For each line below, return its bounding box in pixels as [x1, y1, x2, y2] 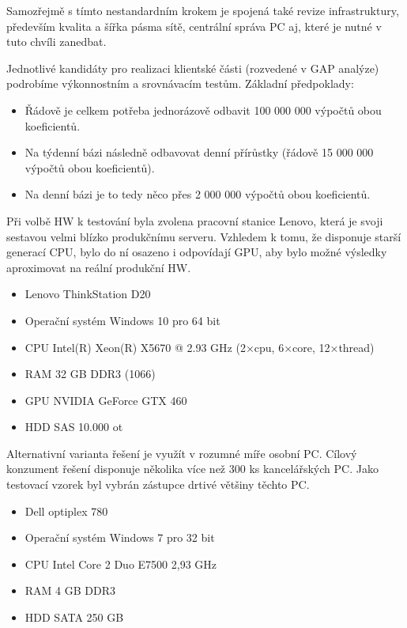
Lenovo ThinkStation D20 [24, 286, 151, 302]
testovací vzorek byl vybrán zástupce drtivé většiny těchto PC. [6, 476, 310, 493]
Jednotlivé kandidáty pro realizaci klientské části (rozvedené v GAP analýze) [6, 59, 379, 76]
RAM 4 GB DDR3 [24, 582, 116, 599]
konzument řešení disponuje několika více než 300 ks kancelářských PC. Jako [6, 460, 379, 477]
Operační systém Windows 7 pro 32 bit [24, 529, 215, 546]
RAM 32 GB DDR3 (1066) [24, 365, 156, 382]
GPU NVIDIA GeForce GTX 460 [24, 392, 187, 408]
